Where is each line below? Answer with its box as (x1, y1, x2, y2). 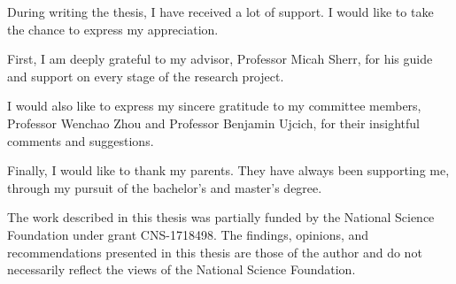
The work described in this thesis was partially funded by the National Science (7, 208, 435, 226)
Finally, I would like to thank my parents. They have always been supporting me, (7, 161, 450, 180)
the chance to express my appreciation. (7, 19, 219, 38)
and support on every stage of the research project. (7, 66, 284, 85)
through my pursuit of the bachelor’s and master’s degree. (7, 178, 322, 196)
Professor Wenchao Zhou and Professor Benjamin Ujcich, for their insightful (7, 113, 420, 132)
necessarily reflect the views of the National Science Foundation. (7, 260, 356, 279)
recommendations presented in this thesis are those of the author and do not (7, 242, 422, 261)
